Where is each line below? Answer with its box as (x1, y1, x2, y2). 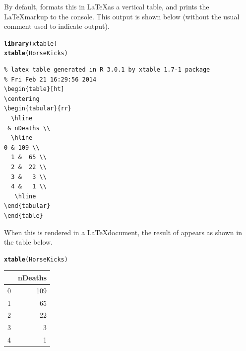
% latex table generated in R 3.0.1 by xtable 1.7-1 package (4, 66, 210, 74)
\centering (4, 95, 40, 102)
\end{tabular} (4, 202, 51, 210)
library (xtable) (4, 40, 58, 47)
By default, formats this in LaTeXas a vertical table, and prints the (4, 1, 209, 11)
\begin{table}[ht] (4, 86, 64, 93)
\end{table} (4, 212, 43, 219)
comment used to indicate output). (4, 21, 110, 31)
